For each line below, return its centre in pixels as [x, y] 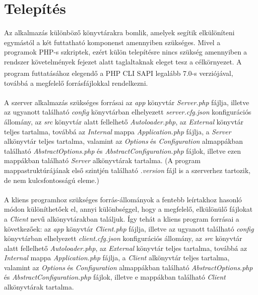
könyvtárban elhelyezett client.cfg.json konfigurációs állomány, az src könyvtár [123, 238]
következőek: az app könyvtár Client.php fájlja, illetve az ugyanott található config [129, 228]
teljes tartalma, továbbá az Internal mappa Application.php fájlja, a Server [118, 131]
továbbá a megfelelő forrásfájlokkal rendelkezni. [76, 83]
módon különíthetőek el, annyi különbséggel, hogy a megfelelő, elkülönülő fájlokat [129, 209]
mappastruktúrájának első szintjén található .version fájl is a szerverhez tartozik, [127, 170]
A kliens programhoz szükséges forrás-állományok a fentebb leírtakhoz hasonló [123, 199]
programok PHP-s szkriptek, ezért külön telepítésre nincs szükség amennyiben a [126, 52]
